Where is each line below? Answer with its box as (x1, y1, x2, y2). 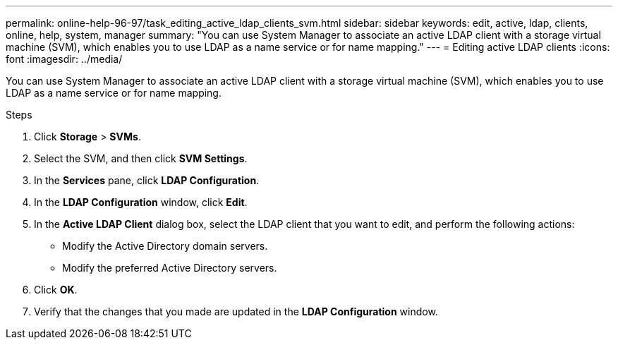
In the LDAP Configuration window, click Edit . (34, 196, 248, 208)
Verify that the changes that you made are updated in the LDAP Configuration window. (34, 305, 438, 317)
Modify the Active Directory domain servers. (62, 240, 268, 252)
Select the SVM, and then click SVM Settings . (34, 152, 248, 164)
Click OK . (34, 284, 78, 296)
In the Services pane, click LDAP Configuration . (34, 174, 260, 186)
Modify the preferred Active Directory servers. (62, 262, 277, 274)
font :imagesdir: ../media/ (6, 53, 123, 65)
